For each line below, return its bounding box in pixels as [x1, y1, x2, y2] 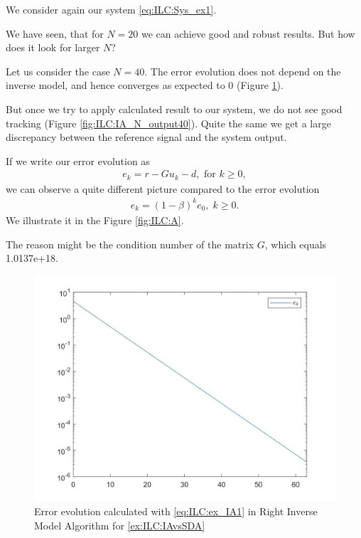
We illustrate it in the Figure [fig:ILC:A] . [6, 212, 184, 227]
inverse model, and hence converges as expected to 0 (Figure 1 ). [6, 78, 284, 93]
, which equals [264, 236, 327, 251]
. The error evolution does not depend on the [144, 63, 341, 78]
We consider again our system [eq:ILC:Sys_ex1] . [6, 2, 217, 16]
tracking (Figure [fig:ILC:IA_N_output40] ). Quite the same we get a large [6, 115, 331, 130]
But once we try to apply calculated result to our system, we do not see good [6, 101, 343, 116]
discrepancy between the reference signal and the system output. [6, 130, 287, 144]
